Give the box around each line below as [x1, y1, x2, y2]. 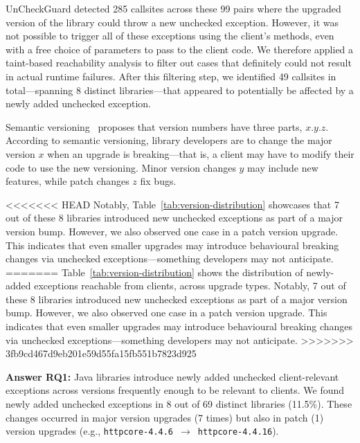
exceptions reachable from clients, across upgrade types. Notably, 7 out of [34, 278, 346, 293]
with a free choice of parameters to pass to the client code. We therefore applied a [6, 42, 354, 56]
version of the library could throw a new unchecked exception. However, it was [6, 15, 339, 29]
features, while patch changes [6, 174, 129, 188]
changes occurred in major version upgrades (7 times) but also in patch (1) [6, 410, 324, 424]
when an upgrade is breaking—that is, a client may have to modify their [47, 146, 354, 161]
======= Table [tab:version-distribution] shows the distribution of [6, 264, 303, 279]
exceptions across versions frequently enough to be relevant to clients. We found [6, 383, 345, 397]
